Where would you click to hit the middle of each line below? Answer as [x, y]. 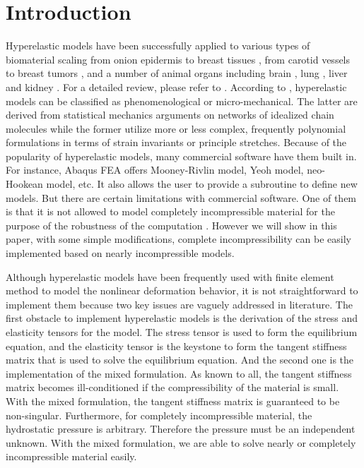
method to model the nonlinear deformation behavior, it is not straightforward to [182, 290]
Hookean [24, 184]
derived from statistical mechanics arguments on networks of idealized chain [170, 115]
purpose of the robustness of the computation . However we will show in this [171, 225]
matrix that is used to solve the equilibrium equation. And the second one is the [180, 360]
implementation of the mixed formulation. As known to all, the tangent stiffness [179, 373]
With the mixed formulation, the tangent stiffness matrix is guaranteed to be [173, 401]
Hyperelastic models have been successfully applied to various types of [158, 46]
